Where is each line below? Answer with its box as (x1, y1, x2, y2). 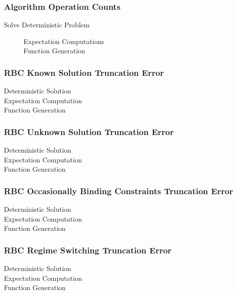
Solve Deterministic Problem (4, 20, 90, 30)
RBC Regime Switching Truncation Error (4, 244, 172, 256)
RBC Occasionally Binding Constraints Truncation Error (4, 184, 234, 197)
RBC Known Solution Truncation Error (4, 66, 164, 78)
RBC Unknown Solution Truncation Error (4, 125, 174, 137)
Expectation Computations (23, 36, 105, 46)
